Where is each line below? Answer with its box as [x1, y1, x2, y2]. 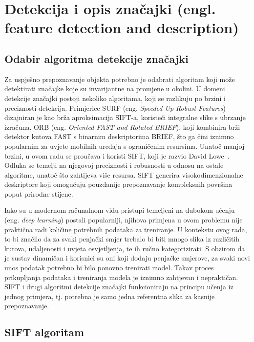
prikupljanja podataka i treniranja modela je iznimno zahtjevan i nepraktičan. [4, 272, 238, 282]
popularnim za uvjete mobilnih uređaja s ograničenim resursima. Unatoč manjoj [4, 141, 245, 151]
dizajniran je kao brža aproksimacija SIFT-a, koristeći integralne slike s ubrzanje [4, 112, 246, 122]
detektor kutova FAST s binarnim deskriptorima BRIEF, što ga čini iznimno [4, 131, 234, 141]
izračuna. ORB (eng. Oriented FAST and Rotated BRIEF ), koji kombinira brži [4, 121, 240, 132]
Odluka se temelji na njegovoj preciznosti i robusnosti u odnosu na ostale [4, 160, 224, 170]
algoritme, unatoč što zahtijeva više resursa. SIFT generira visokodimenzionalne [4, 169, 243, 180]
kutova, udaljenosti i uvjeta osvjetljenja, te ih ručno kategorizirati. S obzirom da [4, 243, 245, 253]
